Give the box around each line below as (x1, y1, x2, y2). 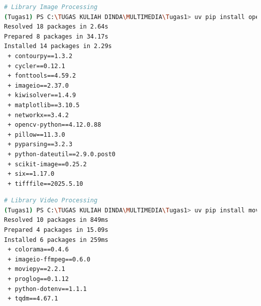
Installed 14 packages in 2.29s (4, 43, 112, 50)
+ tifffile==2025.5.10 (8, 180, 83, 187)
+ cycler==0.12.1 (8, 62, 65, 70)
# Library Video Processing (4, 197, 98, 204)
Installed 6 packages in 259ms (4, 236, 108, 243)
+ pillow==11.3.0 (8, 131, 65, 138)
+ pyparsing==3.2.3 (8, 141, 73, 148)
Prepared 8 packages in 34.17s (4, 33, 108, 40)
